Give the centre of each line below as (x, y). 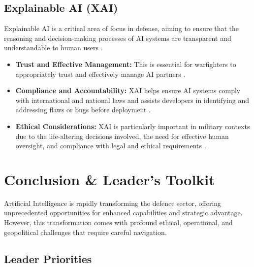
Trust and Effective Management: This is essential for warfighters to (126, 64)
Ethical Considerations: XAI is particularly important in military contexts (133, 126)
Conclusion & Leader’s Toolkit (110, 179)
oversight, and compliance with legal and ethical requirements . (111, 146)
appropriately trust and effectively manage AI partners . (100, 74)
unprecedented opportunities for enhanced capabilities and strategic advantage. (123, 213)
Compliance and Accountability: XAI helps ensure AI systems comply (128, 90)
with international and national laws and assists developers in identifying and (132, 100)
